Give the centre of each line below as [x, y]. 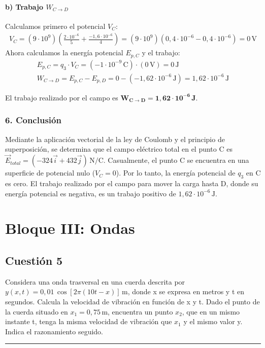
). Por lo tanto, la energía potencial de [176, 173]
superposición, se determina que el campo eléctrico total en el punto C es [119, 149]
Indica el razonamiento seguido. [54, 331]
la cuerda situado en [37, 311]
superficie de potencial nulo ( [50, 173]
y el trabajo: [161, 53]
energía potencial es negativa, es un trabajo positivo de [91, 193]
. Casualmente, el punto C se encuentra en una [176, 160]
